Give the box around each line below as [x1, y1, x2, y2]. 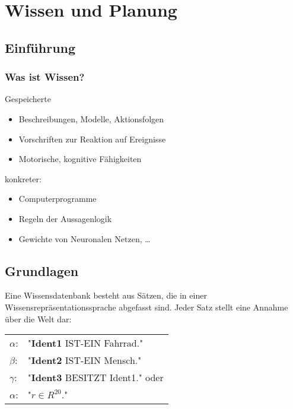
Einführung [5, 38, 76, 56]
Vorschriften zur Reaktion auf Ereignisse [18, 132, 166, 145]
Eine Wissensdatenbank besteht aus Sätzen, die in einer [5, 289, 207, 302]
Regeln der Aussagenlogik [18, 212, 112, 224]
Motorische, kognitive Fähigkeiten [18, 153, 142, 165]
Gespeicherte [5, 93, 51, 105]
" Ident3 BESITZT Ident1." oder [27, 370, 164, 385]
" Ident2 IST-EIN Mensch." [27, 353, 142, 367]
